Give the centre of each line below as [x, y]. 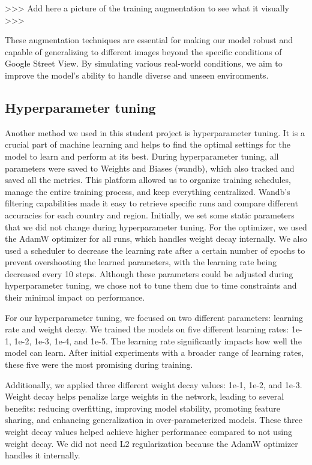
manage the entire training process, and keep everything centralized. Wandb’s [148, 191]
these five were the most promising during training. [99, 364]
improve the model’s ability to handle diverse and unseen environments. [137, 75]
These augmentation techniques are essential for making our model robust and [149, 40]
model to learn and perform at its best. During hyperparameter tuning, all [142, 156]
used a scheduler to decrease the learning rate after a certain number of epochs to [155, 250]
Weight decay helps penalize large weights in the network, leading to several [145, 396]
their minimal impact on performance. [75, 297]
